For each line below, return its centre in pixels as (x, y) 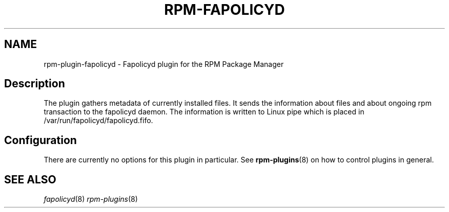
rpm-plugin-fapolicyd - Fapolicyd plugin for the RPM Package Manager (164, 64)
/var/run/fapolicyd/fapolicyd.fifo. (98, 121)
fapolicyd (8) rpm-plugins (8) (91, 199)
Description (35, 84)
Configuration (40, 140)
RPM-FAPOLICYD (224, 10)
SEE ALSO (30, 179)
